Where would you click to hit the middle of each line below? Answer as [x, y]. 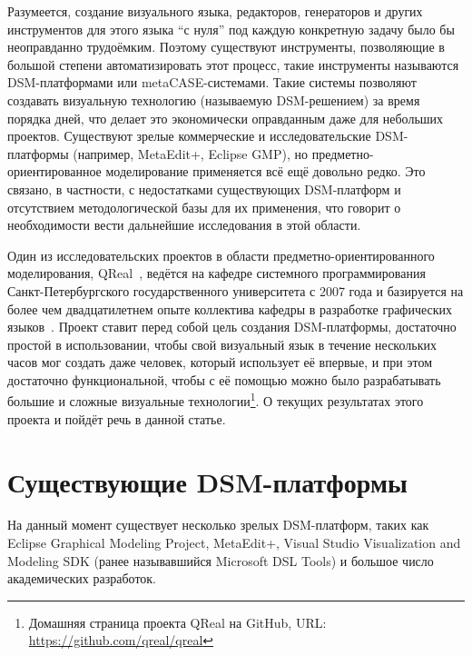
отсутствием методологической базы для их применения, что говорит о [204, 207]
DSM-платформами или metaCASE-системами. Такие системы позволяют [212, 82]
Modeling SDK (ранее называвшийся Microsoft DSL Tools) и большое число [221, 560]
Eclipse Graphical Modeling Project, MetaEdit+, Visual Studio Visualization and [234, 543]
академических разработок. [82, 578]
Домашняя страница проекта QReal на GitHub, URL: [177, 622]
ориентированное [54, 171]
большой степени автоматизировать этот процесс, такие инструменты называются [233, 64]
